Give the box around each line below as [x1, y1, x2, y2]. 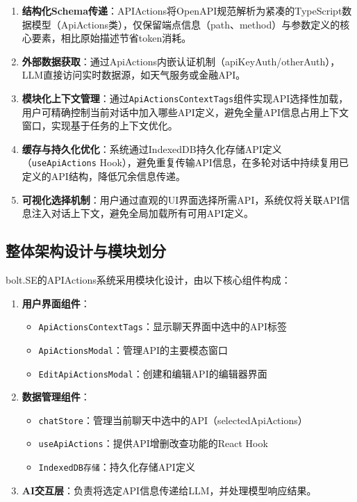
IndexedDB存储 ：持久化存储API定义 [38, 460, 195, 474]
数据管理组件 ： [22, 389, 90, 404]
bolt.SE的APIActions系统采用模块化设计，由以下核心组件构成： [6, 273, 291, 287]
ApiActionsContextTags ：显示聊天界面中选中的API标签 [38, 319, 288, 334]
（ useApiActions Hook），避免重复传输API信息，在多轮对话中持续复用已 [22, 155, 349, 170]
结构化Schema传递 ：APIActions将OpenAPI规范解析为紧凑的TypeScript [22, 3, 342, 17]
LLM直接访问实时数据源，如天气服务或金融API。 [22, 67, 246, 82]
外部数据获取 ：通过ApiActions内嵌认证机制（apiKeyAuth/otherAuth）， [22, 54, 340, 68]
